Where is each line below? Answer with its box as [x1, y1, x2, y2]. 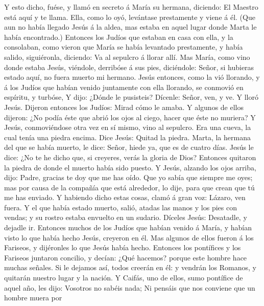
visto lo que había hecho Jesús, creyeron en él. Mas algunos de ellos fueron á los [4, 232, 254, 243]
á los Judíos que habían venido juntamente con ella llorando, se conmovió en [4, 81, 244, 92]
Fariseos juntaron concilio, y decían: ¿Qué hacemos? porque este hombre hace [4, 252, 247, 263]
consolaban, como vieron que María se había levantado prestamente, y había [4, 41, 243, 52]
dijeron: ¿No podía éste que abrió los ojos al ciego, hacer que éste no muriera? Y [4, 112, 256, 122]
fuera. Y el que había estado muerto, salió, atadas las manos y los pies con [4, 202, 237, 212]
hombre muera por [4, 292, 62, 303]
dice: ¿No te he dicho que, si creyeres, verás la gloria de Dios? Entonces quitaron [4, 151, 256, 162]
